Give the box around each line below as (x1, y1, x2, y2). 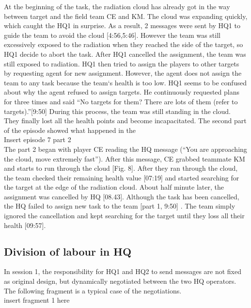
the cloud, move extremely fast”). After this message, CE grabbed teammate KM (4, 153, 245, 163)
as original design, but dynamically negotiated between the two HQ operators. (4, 276, 236, 286)
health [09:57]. (4, 220, 46, 230)
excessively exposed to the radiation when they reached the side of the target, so (4, 39, 243, 49)
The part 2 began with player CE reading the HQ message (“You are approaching (4, 144, 247, 154)
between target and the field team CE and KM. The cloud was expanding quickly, (4, 11, 248, 21)
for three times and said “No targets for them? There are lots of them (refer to (4, 96, 238, 106)
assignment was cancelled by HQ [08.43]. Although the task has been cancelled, (4, 191, 239, 201)
